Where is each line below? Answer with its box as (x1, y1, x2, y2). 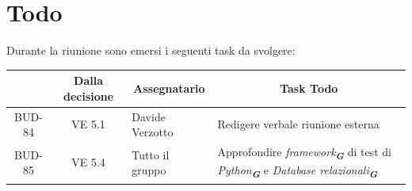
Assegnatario (133, 80, 205, 97)
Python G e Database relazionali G (217, 162, 378, 181)
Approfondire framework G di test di (217, 143, 391, 162)
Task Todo (280, 80, 338, 97)
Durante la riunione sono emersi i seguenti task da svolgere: (6, 42, 296, 59)
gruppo (132, 162, 166, 178)
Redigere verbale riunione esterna (217, 116, 380, 132)
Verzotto (132, 124, 174, 140)
